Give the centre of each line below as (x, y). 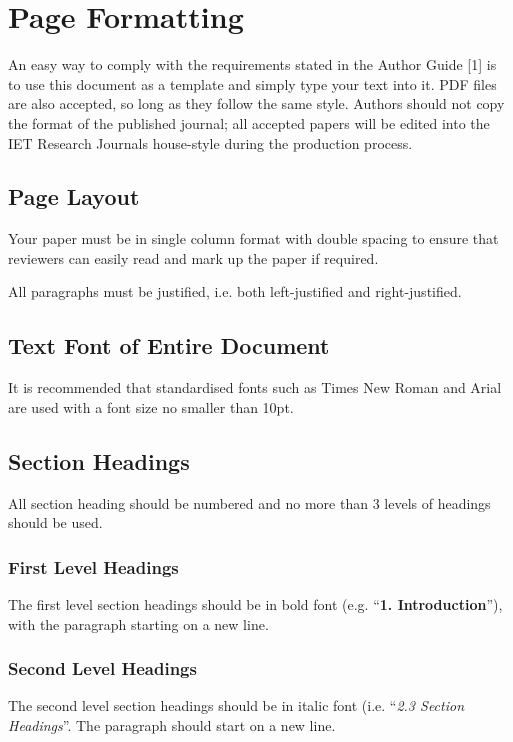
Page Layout (74, 196)
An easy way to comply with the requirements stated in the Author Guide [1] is (252, 64)
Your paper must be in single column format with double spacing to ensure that (253, 238)
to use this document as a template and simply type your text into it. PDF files (252, 83)
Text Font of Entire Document (169, 345)
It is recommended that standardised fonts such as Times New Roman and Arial (255, 387)
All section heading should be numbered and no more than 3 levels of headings (249, 502)
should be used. (55, 522)
